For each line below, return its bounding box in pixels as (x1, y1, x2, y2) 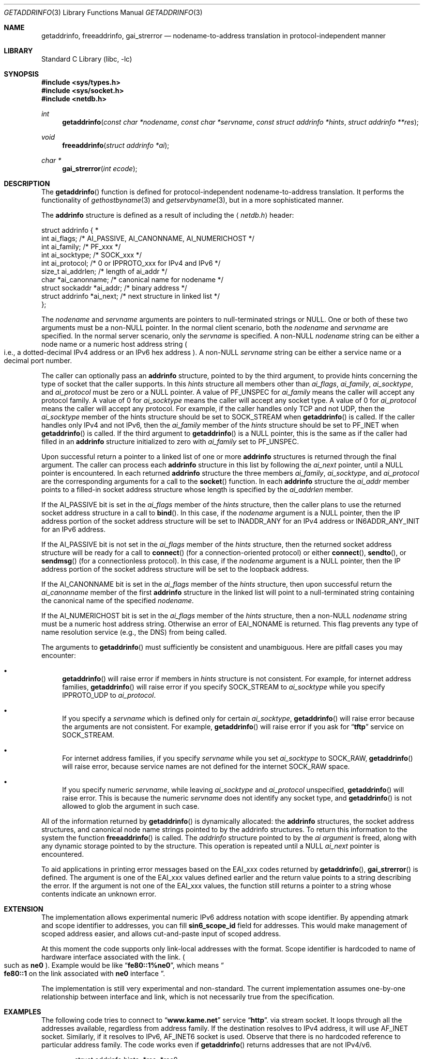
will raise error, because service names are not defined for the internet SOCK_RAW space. (62, 762, 350, 770)
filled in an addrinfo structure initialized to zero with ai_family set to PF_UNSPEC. (41, 437, 299, 446)
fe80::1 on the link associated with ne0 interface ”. (4, 969, 165, 978)
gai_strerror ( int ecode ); (62, 164, 137, 173)
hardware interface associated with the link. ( (41, 953, 185, 961)
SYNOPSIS (4, 70, 39, 78)
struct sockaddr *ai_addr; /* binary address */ (41, 284, 187, 292)
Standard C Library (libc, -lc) (41, 55, 132, 63)
